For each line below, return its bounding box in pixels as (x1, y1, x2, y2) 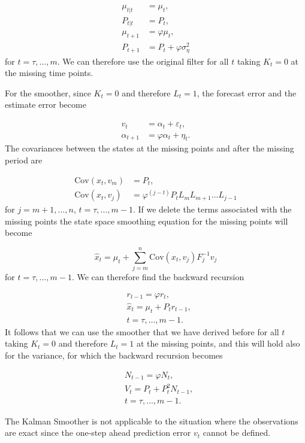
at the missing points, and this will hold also (136, 337, 300, 350)
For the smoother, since (5, 86, 91, 99)
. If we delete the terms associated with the (132, 203, 292, 216)
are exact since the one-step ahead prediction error (5, 426, 191, 439)
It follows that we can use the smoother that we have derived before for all (5, 325, 279, 338)
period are (5, 153, 43, 166)
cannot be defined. (203, 426, 271, 439)
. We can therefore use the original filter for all (57, 54, 229, 67)
